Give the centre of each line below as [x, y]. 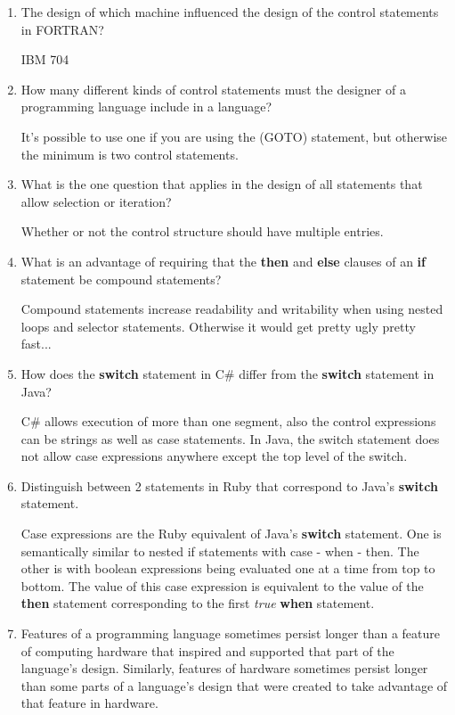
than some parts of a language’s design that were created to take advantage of [234, 685]
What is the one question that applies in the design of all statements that [222, 184]
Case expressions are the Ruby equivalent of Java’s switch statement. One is [231, 534]
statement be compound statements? [121, 279]
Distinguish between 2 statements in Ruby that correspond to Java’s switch [229, 485]
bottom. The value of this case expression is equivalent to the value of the [222, 585]
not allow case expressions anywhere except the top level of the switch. [214, 456]
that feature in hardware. [89, 703]
